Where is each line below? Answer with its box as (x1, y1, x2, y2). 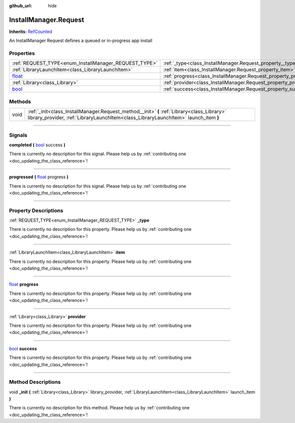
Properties (9, 50, 35, 57)
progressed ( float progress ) (9, 174, 69, 180)
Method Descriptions (9, 379, 61, 386)
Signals (9, 131, 28, 138)
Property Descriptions (9, 207, 63, 214)
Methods (9, 98, 31, 105)
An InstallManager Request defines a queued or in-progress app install (9, 37, 152, 44)
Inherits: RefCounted (9, 29, 53, 34)
